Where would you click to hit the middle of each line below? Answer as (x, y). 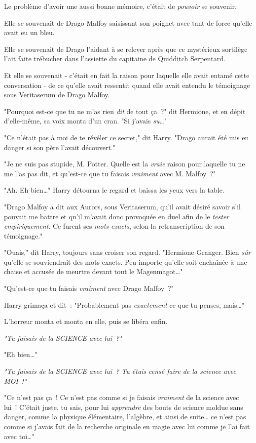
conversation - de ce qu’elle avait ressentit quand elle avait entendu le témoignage (127, 85)
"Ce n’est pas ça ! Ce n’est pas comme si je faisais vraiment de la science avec (122, 397)
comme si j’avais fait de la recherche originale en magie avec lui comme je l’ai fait (127, 426)
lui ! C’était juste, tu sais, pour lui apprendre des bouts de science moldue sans (124, 407)
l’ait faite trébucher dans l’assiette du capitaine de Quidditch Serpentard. (115, 59)
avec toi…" (19, 436)
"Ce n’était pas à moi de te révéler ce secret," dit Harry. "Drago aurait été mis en (127, 137)
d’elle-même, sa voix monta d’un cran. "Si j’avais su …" (86, 121)
